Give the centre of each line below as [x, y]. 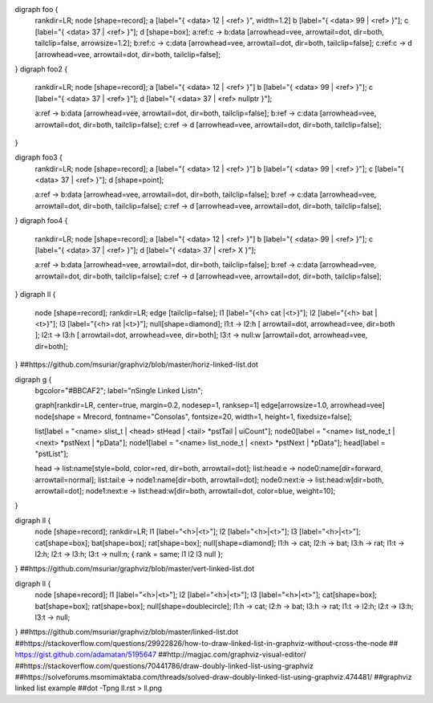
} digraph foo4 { [41, 221]
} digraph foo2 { [41, 69]
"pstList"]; [52, 453]
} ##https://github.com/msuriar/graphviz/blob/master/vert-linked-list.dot [135, 569]
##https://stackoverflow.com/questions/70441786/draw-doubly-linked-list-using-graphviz [164, 665]
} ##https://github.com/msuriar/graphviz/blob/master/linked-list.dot [127, 632]
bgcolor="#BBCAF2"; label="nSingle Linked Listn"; [119, 390]
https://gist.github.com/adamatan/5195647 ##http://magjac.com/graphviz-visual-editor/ [160, 655]
